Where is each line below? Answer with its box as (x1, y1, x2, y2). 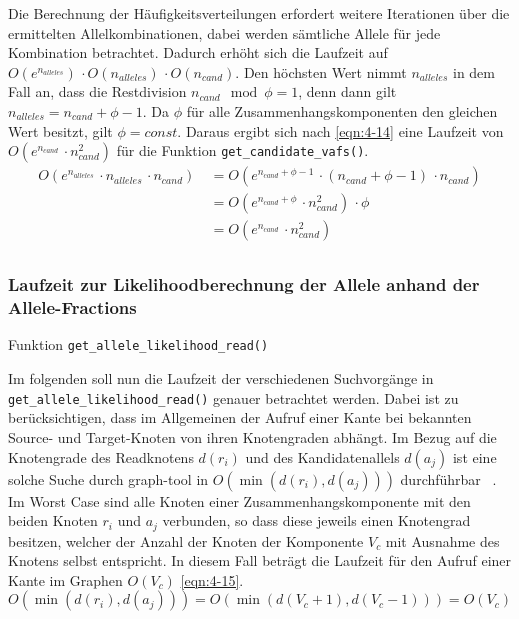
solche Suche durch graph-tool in (8, 468, 209, 489)
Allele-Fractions (8, 295, 137, 320)
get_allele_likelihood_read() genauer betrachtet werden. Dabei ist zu (8, 387, 459, 408)
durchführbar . (400, 468, 497, 489)
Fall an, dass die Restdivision (8, 81, 187, 102)
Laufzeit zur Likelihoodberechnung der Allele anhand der (8, 272, 480, 297)
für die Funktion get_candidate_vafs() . (116, 140, 369, 161)
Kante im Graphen (8, 569, 123, 590)
